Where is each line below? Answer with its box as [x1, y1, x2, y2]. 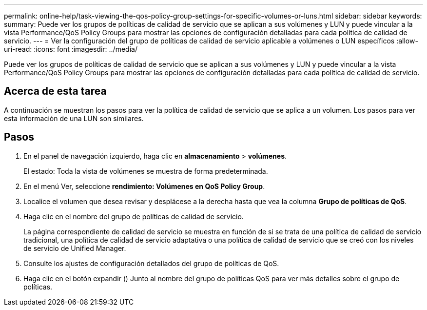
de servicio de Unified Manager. [23, 244, 126, 252]
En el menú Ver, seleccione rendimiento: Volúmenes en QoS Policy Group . [23, 182, 265, 190]
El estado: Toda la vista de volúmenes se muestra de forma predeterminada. [23, 166, 268, 175]
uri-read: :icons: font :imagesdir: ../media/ [4, 45, 137, 53]
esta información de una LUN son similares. [4, 114, 144, 123]
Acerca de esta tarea [4, 85, 107, 98]
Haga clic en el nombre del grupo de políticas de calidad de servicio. [23, 212, 244, 221]
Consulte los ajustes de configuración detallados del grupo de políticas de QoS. [23, 259, 279, 268]
